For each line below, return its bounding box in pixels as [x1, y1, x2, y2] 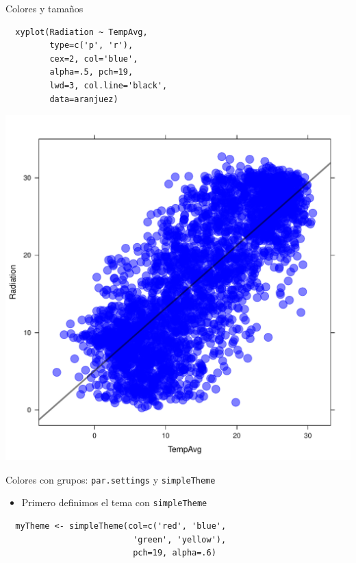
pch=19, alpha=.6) [133, 548, 216, 558]
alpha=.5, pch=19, [49, 67, 133, 77]
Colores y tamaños [5, 1, 84, 15]
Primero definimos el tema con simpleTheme [21, 495, 207, 510]
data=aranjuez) [49, 94, 118, 104]
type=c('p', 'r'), [49, 40, 133, 51]
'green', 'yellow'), [133, 534, 227, 545]
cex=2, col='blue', [49, 53, 138, 64]
